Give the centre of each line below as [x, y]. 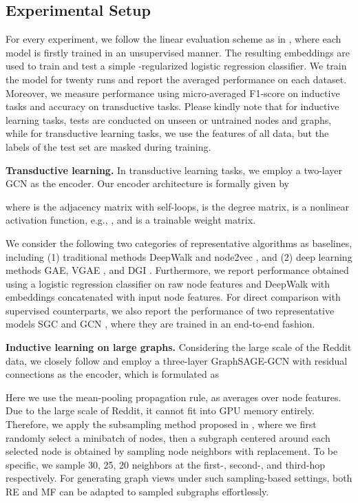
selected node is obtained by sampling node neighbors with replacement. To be [172, 451]
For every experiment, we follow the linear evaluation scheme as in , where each [173, 39]
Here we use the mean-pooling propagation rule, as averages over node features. [173, 397]
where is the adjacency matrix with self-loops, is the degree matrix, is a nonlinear [178, 206]
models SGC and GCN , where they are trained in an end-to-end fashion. [160, 324]
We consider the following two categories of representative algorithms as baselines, [179, 243]
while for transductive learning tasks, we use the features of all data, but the [167, 133]
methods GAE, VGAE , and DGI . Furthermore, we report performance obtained [177, 270]
